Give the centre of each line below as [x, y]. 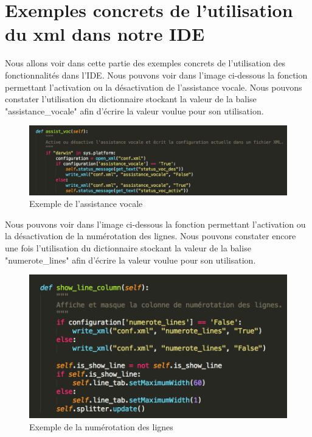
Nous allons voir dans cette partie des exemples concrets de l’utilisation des [145, 63]
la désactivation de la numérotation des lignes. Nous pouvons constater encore [151, 236]
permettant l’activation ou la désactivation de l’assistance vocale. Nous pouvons [154, 87]
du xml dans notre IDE [105, 34]
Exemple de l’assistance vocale [86, 204]
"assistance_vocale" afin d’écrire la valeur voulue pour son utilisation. [134, 110]
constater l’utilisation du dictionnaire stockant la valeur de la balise [131, 99]
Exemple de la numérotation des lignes [101, 426]
